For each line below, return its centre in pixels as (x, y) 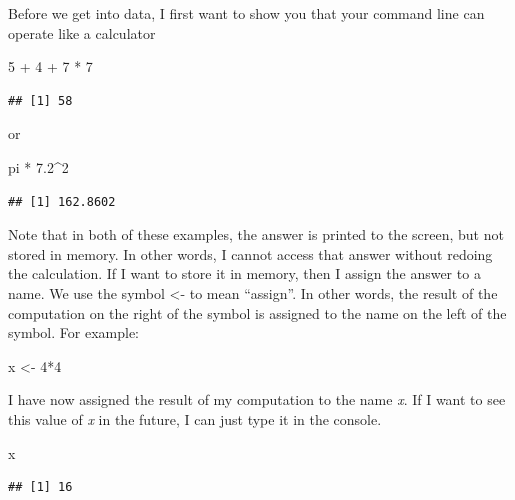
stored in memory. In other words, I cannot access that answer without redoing (250, 253)
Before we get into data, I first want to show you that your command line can (246, 13)
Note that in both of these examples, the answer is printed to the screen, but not (256, 234)
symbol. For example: (73, 332)
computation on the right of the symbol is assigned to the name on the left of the (257, 312)
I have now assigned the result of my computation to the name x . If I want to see (257, 399)
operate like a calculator (82, 32)
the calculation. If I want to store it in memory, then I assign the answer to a (244, 273)
